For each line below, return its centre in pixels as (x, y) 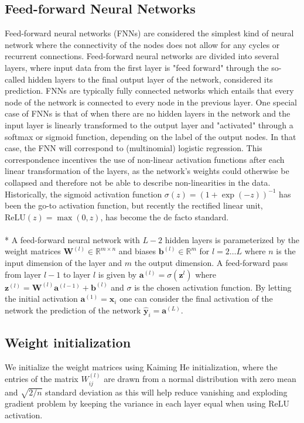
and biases (137, 251)
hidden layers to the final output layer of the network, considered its (150, 79)
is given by (117, 274)
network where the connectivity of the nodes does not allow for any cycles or (142, 44)
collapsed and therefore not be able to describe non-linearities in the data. (138, 182)
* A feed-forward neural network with (72, 239)
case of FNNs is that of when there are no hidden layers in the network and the (148, 113)
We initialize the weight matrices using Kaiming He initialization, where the (141, 366)
